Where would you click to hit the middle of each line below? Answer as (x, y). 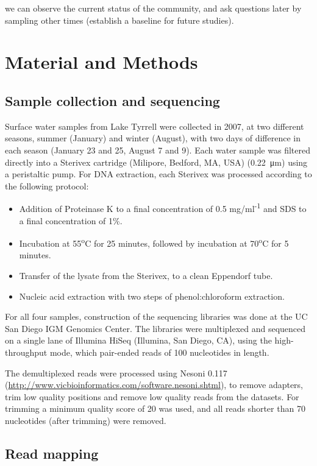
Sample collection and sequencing (112, 100)
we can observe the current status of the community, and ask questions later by (153, 8)
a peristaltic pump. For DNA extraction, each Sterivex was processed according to (158, 174)
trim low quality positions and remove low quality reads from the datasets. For (152, 396)
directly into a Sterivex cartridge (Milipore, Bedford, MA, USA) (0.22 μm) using (156, 162)
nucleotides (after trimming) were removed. (86, 420)
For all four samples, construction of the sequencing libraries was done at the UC (156, 316)
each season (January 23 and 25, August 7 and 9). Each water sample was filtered (158, 150)
